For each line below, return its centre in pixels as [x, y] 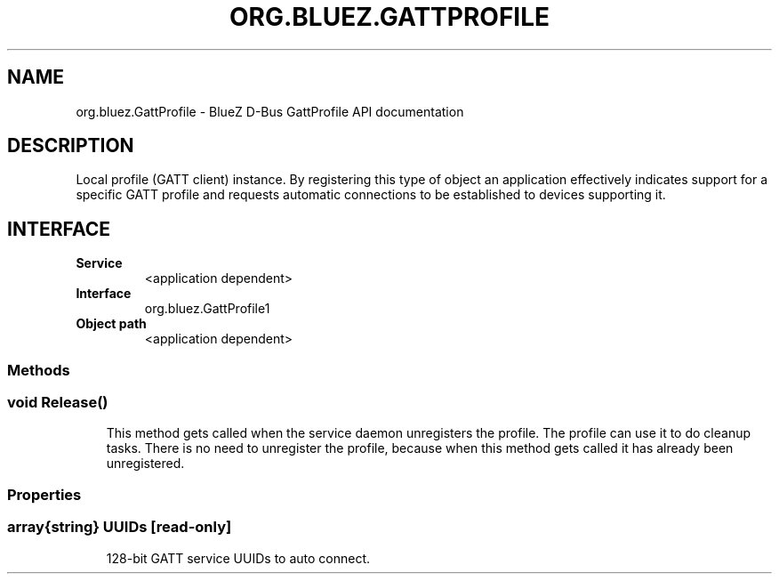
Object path [111, 324]
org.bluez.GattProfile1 [207, 309]
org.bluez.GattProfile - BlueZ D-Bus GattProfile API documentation [270, 111]
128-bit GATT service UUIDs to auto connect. [238, 558]
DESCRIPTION [71, 146]
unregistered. [145, 464]
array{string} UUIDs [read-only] [120, 527]
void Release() [58, 403]
